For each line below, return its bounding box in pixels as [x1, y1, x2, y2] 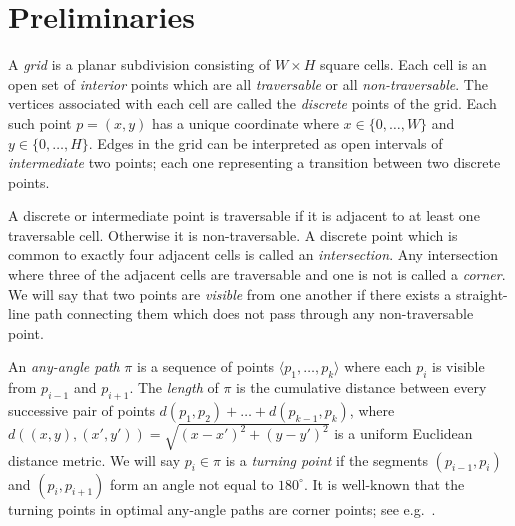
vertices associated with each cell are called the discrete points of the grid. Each [8, 93, 497, 114]
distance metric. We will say [8, 449, 181, 470]
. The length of [129, 377, 219, 398]
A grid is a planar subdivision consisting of [8, 54, 271, 75]
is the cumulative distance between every [236, 377, 487, 398]
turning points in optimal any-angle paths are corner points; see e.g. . [8, 498, 436, 519]
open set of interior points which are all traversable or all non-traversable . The [8, 73, 488, 94]
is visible [432, 356, 485, 377]
